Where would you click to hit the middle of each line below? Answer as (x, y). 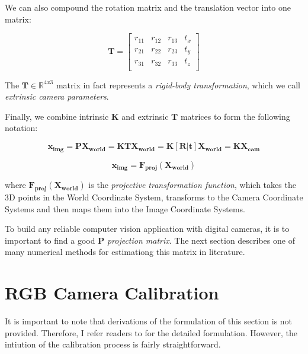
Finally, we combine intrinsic (57, 116)
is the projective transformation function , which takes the (192, 185)
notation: (21, 128)
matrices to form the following (235, 116)
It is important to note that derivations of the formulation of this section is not (149, 321)
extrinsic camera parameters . (57, 96)
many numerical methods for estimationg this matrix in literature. (125, 252)
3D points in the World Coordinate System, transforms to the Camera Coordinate (154, 197)
